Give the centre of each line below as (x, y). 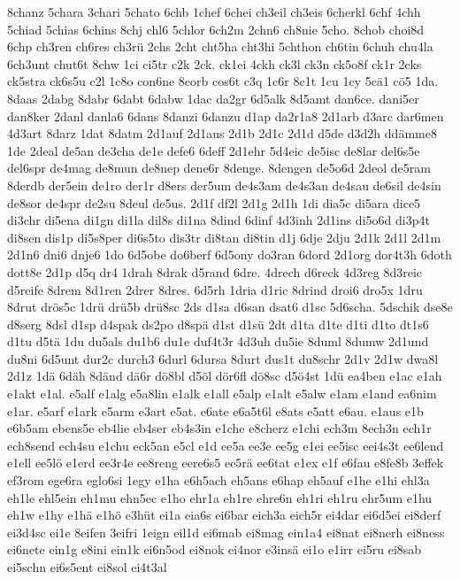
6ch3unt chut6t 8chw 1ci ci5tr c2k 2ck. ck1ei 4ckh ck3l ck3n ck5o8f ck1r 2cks (215, 63)
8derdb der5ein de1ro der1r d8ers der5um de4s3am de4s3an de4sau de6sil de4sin (224, 185)
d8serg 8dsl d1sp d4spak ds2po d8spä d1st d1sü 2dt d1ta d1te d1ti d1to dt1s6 (218, 324)
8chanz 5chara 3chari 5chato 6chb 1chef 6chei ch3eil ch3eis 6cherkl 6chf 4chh (214, 12)
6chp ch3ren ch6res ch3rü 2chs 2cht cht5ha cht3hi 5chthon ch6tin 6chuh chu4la (220, 46)
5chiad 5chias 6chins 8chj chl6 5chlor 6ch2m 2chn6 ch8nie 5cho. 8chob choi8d (216, 29)
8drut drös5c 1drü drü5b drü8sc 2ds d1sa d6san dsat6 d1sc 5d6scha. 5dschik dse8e (230, 307)
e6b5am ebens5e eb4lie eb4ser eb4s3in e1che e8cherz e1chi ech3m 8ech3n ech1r (219, 428)
